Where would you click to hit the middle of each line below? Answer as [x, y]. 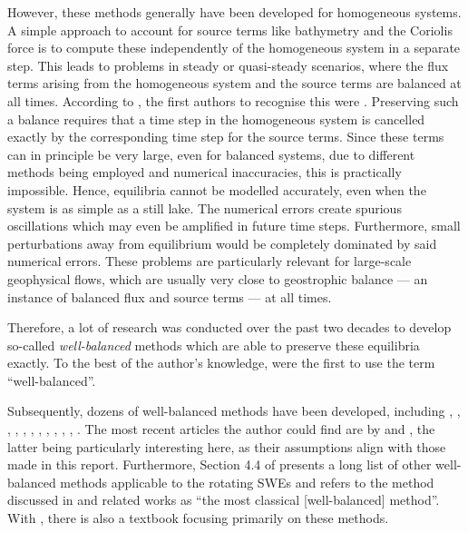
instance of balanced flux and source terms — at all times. [170, 296]
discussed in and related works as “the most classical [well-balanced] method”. [224, 500]
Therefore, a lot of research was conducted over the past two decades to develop [229, 327]
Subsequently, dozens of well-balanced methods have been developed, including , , [234, 411]
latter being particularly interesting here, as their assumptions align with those [227, 446]
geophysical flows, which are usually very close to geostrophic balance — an [218, 278]
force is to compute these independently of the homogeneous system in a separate [234, 48]
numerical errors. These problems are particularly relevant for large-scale [210, 261]
